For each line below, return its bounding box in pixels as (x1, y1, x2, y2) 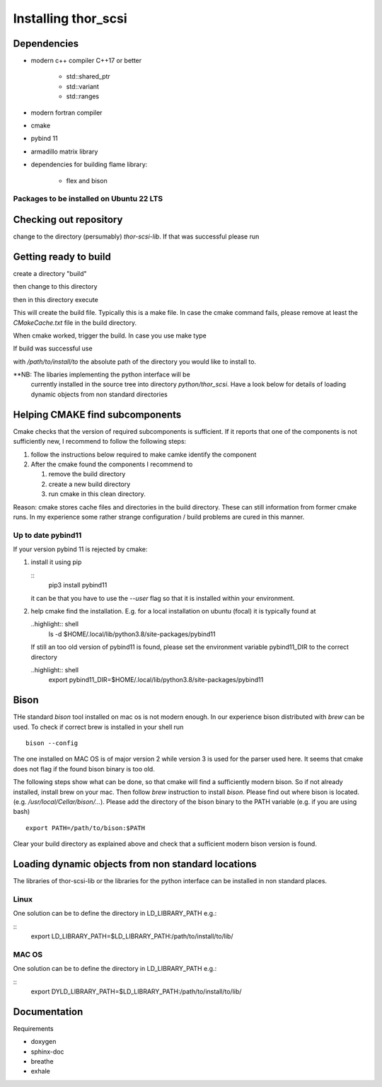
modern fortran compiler (30, 108, 103, 117)
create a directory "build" (13, 269, 88, 277)
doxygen (30, 1037, 57, 1046)
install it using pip (30, 558, 82, 566)
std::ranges (66, 92, 100, 100)
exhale (30, 1067, 51, 1076)
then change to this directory (13, 282, 98, 291)
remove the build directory (48, 470, 126, 478)
